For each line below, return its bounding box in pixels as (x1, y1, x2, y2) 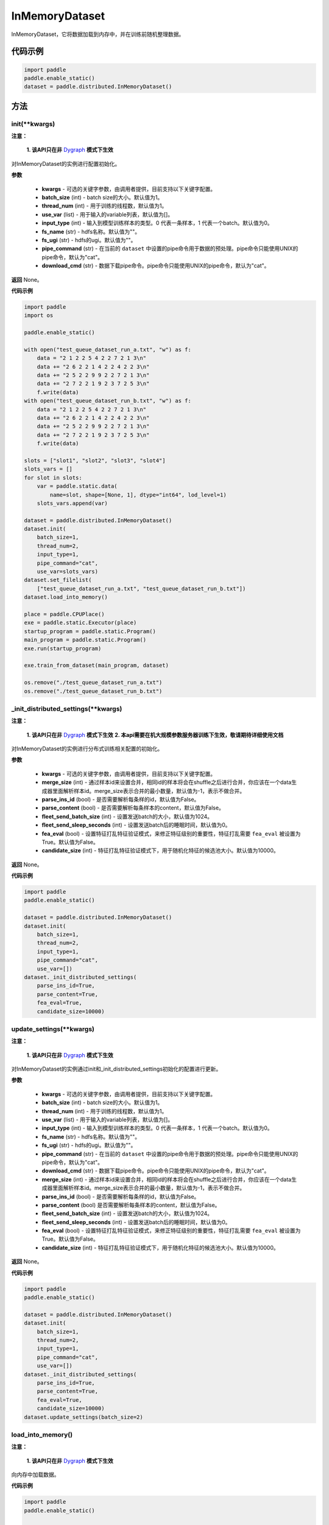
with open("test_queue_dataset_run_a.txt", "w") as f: (24, 346, 191, 353)
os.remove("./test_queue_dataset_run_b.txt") (24, 687, 163, 695)
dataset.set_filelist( (24, 576, 92, 584)
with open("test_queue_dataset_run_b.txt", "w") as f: (24, 397, 191, 404)
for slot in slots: (24, 474, 82, 481)
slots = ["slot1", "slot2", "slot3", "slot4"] (24, 457, 166, 464)
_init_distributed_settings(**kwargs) (11, 705, 122, 713)
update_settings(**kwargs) (11, 1025, 94, 1033)
